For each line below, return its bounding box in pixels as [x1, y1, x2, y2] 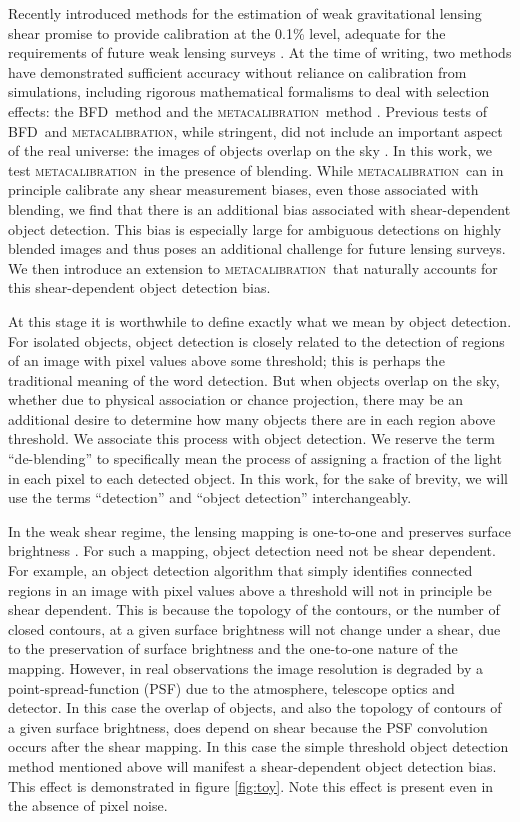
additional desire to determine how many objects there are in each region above [8, 408, 496, 429]
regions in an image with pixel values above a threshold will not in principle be [8, 579, 492, 600]
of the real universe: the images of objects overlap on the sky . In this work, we [8, 140, 492, 161]
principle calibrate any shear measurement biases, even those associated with [8, 179, 479, 200]
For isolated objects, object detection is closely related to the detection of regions [8, 330, 505, 351]
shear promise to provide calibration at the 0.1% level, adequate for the [8, 22, 446, 43]
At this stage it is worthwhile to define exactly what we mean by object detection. [8, 310, 512, 331]
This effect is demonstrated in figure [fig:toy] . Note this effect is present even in [8, 775, 494, 796]
